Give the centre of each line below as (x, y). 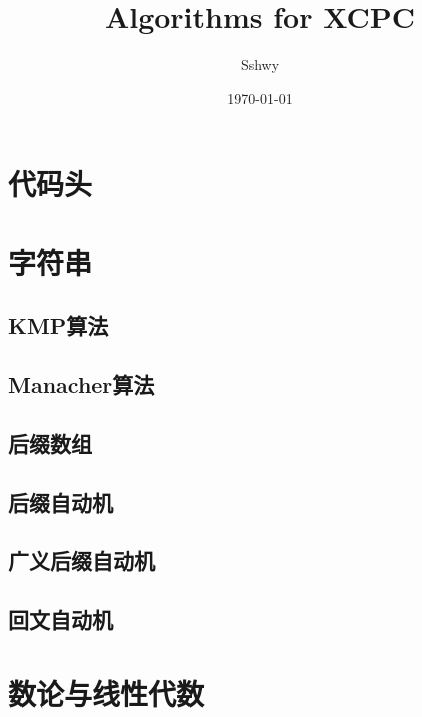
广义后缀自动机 (81, 560)
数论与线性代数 (106, 692)
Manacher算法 (81, 384)
